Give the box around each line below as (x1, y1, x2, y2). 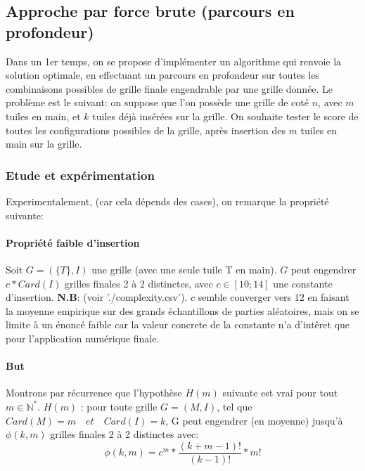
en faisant (307, 290, 350, 304)
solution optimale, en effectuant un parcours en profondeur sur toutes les (6, 67, 319, 82)
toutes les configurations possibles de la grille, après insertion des (6, 122, 286, 137)
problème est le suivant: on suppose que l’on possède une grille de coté (6, 95, 309, 110)
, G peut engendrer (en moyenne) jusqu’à (165, 413, 343, 427)
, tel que (217, 399, 252, 413)
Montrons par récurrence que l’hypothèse (6, 385, 182, 400)
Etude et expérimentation (6, 166, 155, 183)
